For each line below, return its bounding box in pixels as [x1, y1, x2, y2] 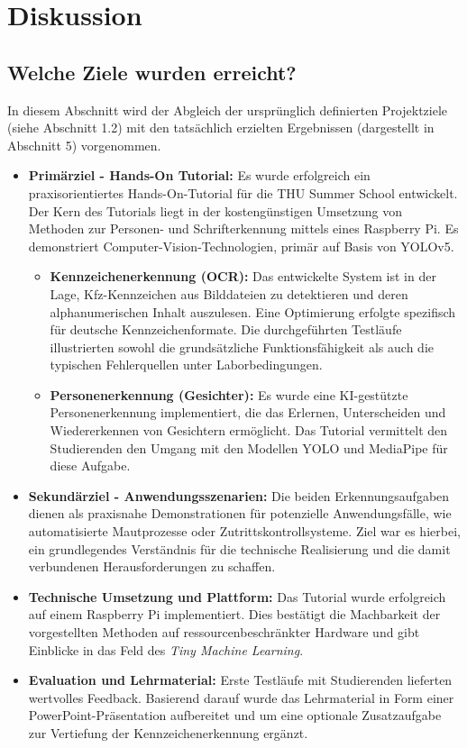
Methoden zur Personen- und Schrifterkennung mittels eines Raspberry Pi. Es [28, 219, 459, 238]
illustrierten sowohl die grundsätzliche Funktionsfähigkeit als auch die [50, 337, 434, 356]
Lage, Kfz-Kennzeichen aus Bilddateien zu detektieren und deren [50, 284, 408, 303]
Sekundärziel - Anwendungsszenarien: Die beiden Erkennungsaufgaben [28, 486, 450, 505]
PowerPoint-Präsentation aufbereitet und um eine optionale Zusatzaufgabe [28, 706, 442, 725]
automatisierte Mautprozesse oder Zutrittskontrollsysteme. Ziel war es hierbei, [28, 522, 461, 541]
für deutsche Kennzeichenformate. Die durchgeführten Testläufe [50, 320, 402, 339]
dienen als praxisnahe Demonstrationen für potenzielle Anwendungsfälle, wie [28, 504, 452, 523]
